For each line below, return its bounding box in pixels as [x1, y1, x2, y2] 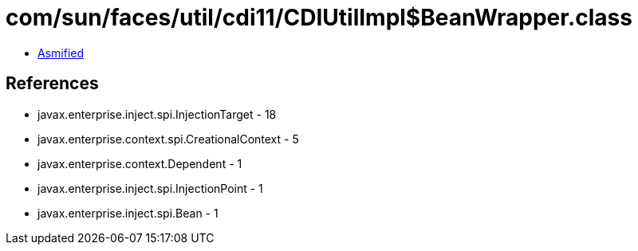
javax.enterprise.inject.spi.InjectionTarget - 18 [37, 107, 277, 121]
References [6, 73, 99, 94]
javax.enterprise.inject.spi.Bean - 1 [37, 206, 219, 220]
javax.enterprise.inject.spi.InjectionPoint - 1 [37, 181, 263, 195]
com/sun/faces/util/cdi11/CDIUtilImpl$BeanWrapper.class [6, 4, 632, 31]
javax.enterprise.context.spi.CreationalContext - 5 [37, 131, 299, 146]
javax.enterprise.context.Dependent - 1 [37, 156, 242, 171]
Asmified [37, 45, 85, 60]
